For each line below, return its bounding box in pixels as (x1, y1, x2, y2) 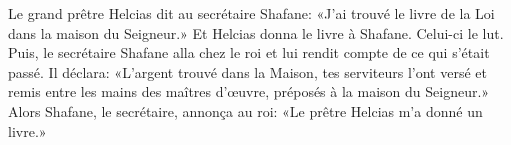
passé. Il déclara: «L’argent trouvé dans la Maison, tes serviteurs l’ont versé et (8, 61, 487, 82)
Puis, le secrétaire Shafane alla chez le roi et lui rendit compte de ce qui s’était (8, 42, 490, 63)
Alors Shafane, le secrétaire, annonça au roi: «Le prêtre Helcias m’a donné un (8, 100, 483, 121)
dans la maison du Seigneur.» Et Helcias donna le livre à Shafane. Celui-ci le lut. (8, 22, 504, 43)
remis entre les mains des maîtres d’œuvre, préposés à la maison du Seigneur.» (8, 81, 490, 102)
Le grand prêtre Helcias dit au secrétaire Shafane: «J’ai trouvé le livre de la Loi (8, 3, 495, 23)
